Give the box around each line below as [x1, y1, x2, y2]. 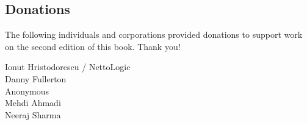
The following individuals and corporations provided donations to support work [5, 28, 303, 41]
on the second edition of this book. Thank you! [5, 40, 181, 52]
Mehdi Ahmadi [5, 96, 61, 109]
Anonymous [5, 84, 49, 97]
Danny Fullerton [5, 72, 67, 85]
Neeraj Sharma [5, 108, 61, 121]
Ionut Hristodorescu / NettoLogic [5, 60, 131, 73]
